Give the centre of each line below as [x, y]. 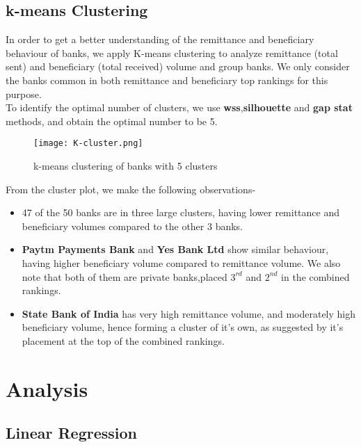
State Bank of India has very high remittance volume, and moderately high [189, 313]
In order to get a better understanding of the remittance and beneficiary [160, 39]
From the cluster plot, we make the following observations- [131, 189]
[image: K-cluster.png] [88, 144]
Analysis [47, 388]
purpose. [24, 94]
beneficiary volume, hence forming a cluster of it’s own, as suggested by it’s [183, 327]
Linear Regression [71, 433]
